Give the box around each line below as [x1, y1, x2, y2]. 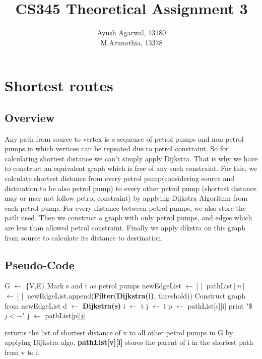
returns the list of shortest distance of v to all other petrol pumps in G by [5, 327, 233, 337]
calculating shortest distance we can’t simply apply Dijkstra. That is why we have [5, 153, 258, 163]
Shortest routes [5, 75, 113, 96]
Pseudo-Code [5, 257, 75, 272]
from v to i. [5, 347, 40, 357]
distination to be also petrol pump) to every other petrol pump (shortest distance [5, 183, 256, 193]
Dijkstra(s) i [82, 300, 125, 311]
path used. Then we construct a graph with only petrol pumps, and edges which [5, 212, 252, 223]
